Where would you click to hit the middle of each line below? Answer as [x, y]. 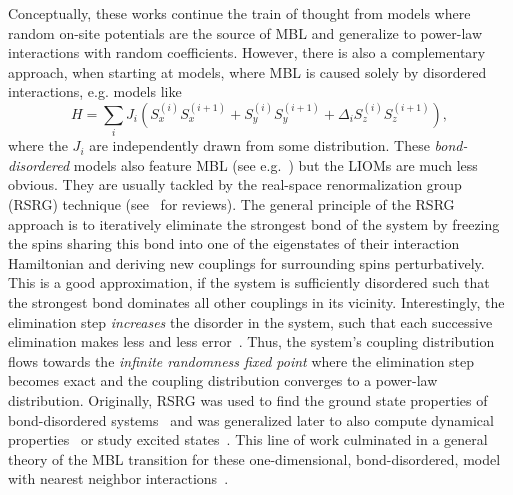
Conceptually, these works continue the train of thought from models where [239, 13]
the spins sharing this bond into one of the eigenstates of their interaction [234, 243]
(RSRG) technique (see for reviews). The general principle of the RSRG [231, 204]
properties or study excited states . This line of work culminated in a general [248, 439]
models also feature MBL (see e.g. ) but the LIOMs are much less [275, 164]
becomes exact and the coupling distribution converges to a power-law [223, 380]
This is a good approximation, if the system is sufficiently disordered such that [249, 282]
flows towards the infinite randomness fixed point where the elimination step [241, 360]
